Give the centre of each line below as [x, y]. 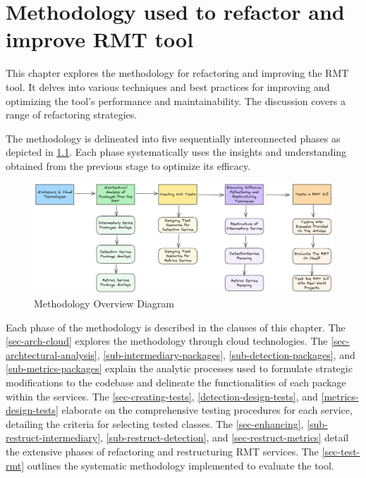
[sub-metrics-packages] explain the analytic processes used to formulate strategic [179, 368]
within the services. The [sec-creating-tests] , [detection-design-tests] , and [162, 396]
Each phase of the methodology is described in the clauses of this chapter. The [176, 327]
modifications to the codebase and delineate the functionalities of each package [176, 382]
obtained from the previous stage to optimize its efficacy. [128, 165]
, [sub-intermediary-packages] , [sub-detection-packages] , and [226, 354]
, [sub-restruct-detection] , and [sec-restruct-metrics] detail [225, 437]
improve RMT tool [100, 39]
